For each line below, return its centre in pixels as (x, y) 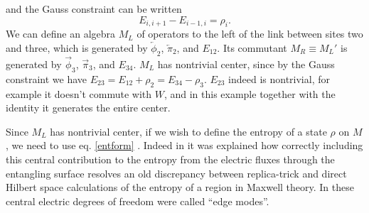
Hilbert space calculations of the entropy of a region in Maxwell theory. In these (180, 187)
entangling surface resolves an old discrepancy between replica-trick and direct (176, 173)
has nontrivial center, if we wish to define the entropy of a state (188, 131)
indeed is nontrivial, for (279, 78)
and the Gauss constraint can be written (94, 9)
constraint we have (47, 78)
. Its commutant (252, 47)
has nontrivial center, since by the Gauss (246, 64)
